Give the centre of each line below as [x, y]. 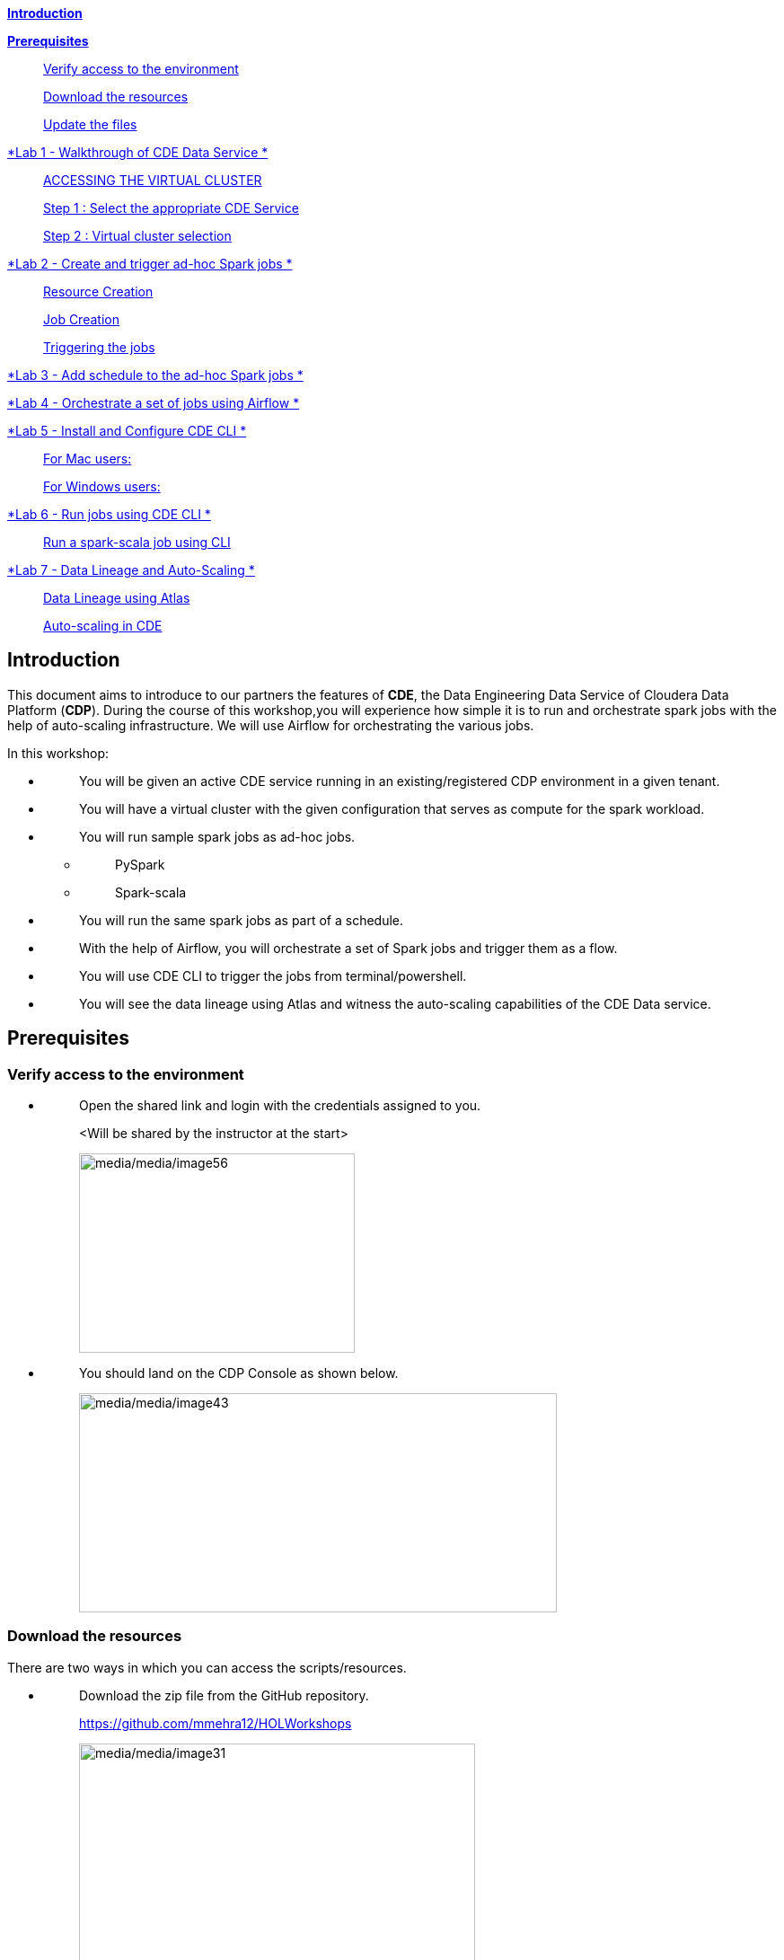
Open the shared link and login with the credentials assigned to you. [280, 1106]
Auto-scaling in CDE [103, 626]
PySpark [140, 864]
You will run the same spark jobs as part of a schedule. [242, 920]
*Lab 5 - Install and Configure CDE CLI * [127, 431]
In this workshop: [58, 753]
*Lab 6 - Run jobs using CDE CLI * [109, 514]
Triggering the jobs [99, 347]
